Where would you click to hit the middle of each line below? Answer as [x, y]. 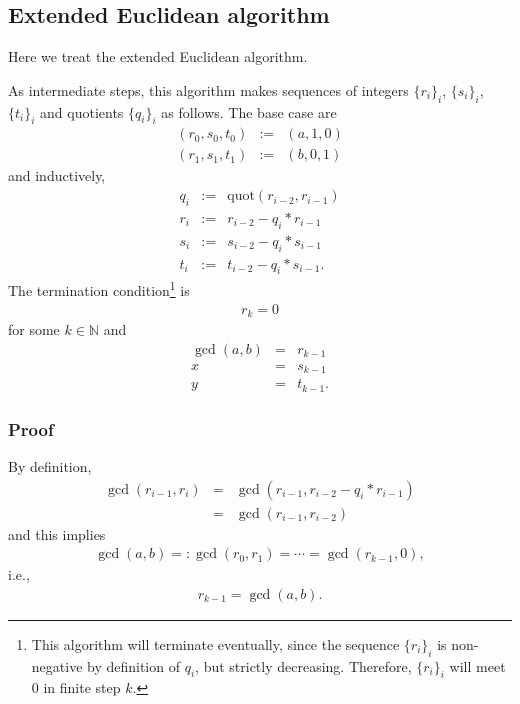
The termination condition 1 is [99, 289]
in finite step [82, 687]
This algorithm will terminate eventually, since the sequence [215, 643]
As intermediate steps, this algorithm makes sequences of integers [208, 89]
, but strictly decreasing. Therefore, [303, 665]
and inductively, [57, 175]
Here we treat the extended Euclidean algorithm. [158, 56]
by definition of [133, 665]
